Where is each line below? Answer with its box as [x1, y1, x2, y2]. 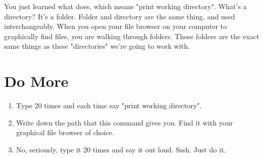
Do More [4, 71, 69, 91]
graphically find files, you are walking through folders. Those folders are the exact [4, 30, 259, 41]
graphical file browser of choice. [16, 127, 114, 138]
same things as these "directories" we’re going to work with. [4, 41, 190, 51]
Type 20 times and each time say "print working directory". [16, 100, 202, 111]
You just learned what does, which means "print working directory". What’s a [4, 1, 247, 11]
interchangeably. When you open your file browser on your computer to [4, 21, 227, 31]
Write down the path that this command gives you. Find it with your [16, 117, 233, 128]
